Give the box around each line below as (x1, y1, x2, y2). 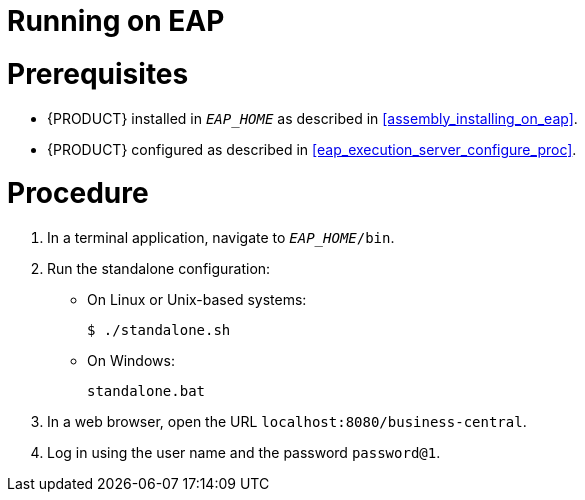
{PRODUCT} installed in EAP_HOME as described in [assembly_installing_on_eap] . (47, 109, 578, 127)
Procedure (7, 176, 149, 211)
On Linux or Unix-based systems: (87, 291, 307, 308)
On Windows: (87, 352, 175, 369)
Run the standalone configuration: (47, 260, 271, 277)
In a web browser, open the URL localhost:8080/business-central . (47, 413, 527, 430)
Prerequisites (7, 56, 189, 91)
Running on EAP (7, 4, 225, 38)
